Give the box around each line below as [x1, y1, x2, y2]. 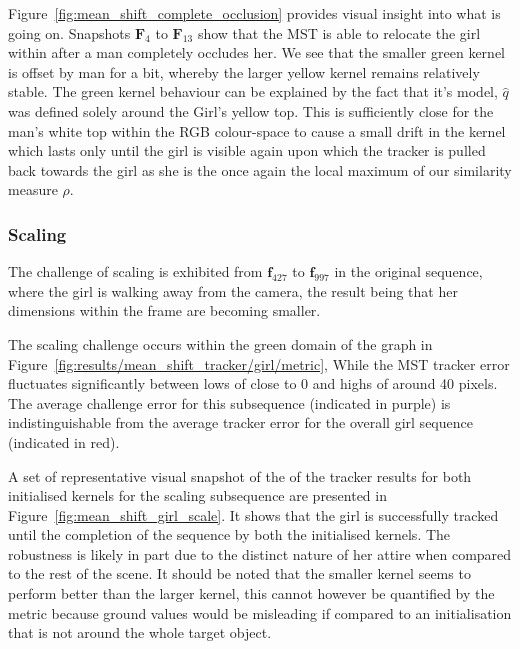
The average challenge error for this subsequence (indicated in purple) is [8, 392, 451, 413]
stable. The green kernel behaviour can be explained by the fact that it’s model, [8, 81, 498, 102]
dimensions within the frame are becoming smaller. [8, 300, 321, 321]
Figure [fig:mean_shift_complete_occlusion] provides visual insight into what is [8, 3, 501, 23]
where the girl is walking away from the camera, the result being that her [8, 280, 458, 301]
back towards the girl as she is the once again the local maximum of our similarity [8, 159, 512, 180]
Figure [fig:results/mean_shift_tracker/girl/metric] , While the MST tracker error [8, 353, 510, 374]
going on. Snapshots [8, 22, 131, 43]
